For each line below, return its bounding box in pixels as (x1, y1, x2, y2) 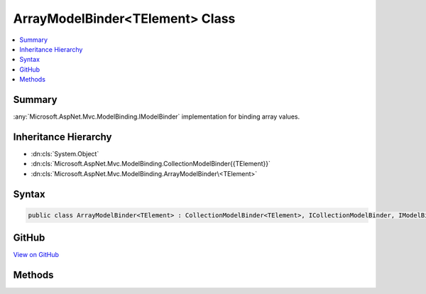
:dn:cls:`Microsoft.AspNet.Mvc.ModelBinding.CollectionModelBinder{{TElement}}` (31, 160, 271, 168)
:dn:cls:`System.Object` (31, 149, 99, 158)
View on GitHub (13, 251, 60, 259)
